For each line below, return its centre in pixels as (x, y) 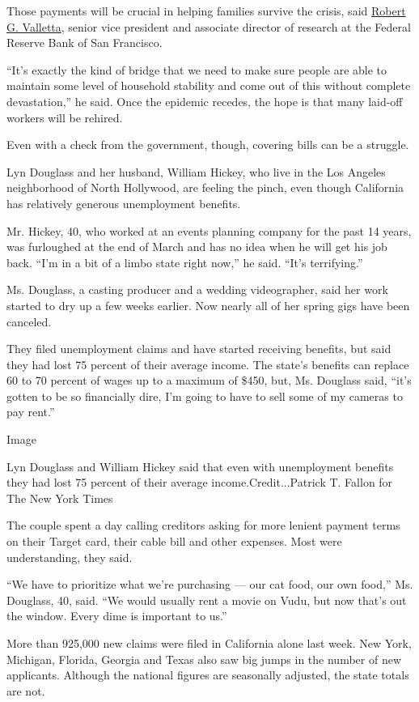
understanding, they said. (70, 557)
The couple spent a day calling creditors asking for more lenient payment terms (203, 525)
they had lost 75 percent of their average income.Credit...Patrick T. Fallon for (200, 482)
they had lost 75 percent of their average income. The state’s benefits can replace (208, 364)
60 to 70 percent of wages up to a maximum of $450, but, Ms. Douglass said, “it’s (209, 380)
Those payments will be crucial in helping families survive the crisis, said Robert (206, 11)
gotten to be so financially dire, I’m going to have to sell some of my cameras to (205, 396)
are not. (26, 690)
